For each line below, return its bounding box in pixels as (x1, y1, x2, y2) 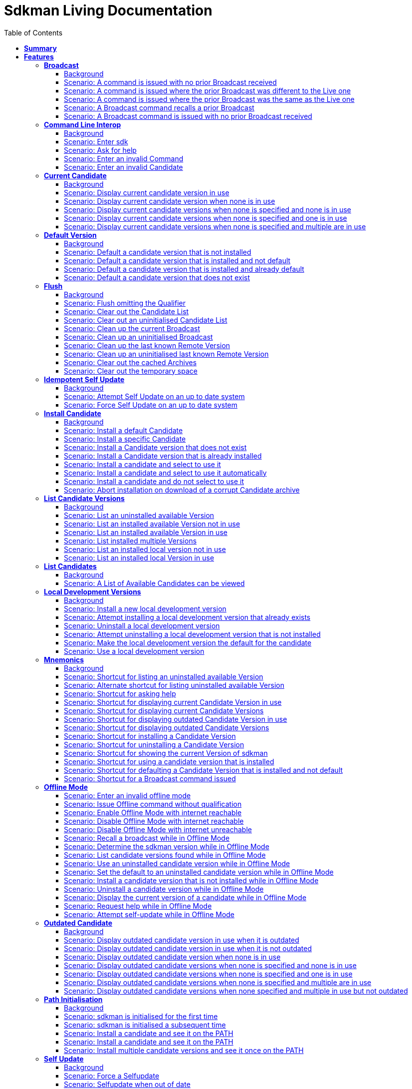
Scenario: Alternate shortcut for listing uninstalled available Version (64, 680, 284, 689)
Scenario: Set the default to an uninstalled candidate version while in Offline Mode (64, 867, 334, 876)
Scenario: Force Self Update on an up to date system (64, 400, 238, 409)
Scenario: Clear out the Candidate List (64, 307, 189, 316)
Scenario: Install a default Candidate (64, 426, 183, 435)
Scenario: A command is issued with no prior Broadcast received (64, 77, 277, 86)
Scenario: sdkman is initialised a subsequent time (64, 1020, 226, 1029)
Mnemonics (44, 655, 84, 664)
